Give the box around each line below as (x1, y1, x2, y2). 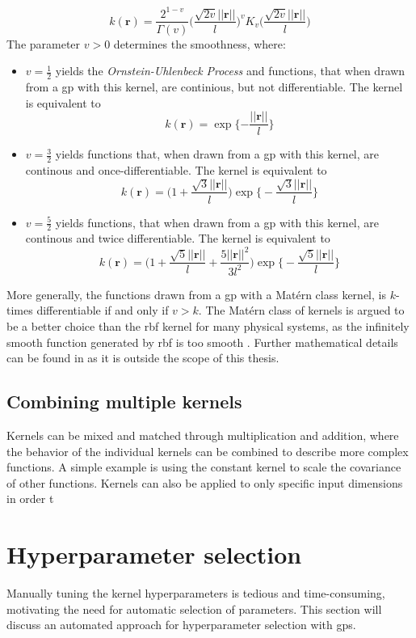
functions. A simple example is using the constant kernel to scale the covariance (6, 458, 401, 475)
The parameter (6, 35, 81, 52)
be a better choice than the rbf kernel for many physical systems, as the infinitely (6, 318, 410, 335)
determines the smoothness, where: (113, 35, 286, 52)
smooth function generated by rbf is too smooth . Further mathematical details (6, 333, 398, 350)
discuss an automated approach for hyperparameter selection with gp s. (6, 616, 356, 633)
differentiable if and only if (36, 302, 169, 319)
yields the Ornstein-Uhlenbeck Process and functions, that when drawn (55, 62, 405, 79)
